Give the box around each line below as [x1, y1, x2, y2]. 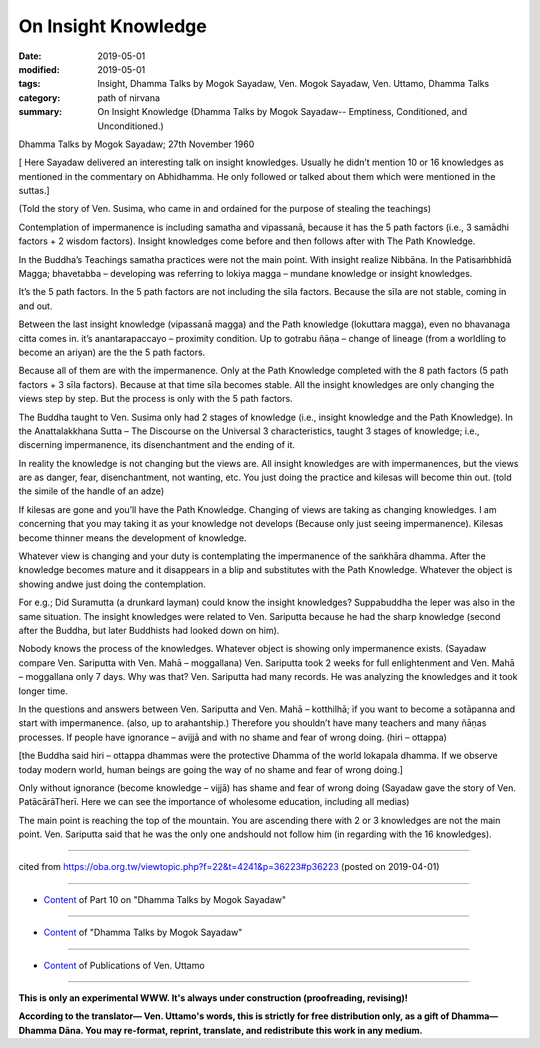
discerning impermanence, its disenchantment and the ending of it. [18, 439, 295, 451]
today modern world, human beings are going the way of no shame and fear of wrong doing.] [18, 763, 404, 775]
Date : [18, 50, 42, 62]
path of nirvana [97, 91, 160, 104]
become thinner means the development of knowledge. [18, 531, 247, 544]
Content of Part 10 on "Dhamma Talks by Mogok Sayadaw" [43, 893, 287, 905]
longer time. [18, 685, 69, 697]
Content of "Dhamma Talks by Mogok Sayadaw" [43, 926, 243, 939]
